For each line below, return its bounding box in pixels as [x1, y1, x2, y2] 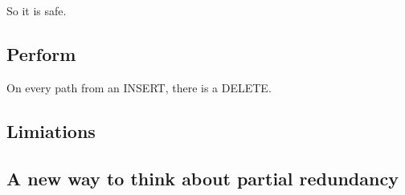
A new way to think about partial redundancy [6, 165, 399, 190]
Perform [6, 41, 76, 66]
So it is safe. [6, 2, 67, 18]
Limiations [6, 118, 96, 143]
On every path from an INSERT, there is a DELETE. [6, 79, 272, 95]
